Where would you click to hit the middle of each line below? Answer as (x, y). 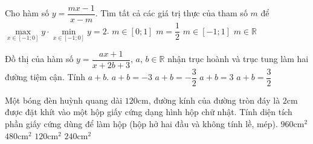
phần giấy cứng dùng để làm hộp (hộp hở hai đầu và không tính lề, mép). (141, 124)
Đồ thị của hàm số (39, 59)
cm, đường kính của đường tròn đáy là (209, 100)
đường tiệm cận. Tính (45, 77)
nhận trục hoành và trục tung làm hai (238, 59)
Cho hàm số (27, 13)
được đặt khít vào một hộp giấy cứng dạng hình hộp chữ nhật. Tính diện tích (149, 112)
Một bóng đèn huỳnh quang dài (64, 100)
